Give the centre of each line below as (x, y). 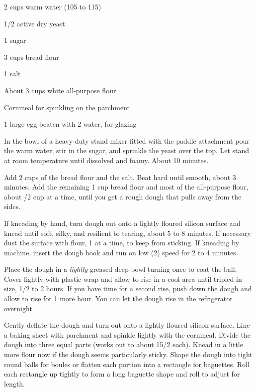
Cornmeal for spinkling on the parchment (67, 107)
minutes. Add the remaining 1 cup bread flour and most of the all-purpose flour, (126, 187)
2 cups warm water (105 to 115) (53, 6)
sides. (12, 206)
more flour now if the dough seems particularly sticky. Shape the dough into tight (128, 354)
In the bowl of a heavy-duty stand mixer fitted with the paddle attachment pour (127, 140)
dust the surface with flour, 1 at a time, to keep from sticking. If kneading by (122, 243)
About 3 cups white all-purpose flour (60, 90)
